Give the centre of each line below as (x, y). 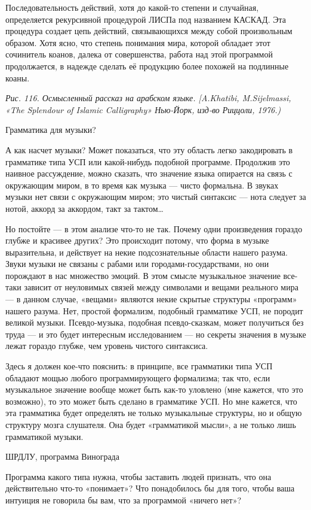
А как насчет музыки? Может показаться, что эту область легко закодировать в (149, 149)
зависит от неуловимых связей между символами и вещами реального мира (161, 287)
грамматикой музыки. (44, 436)
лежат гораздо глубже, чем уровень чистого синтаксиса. (107, 346)
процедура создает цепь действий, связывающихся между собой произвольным (149, 31)
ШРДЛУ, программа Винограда (62, 456)
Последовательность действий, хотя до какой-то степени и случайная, (132, 7)
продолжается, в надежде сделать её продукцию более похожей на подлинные (147, 66)
